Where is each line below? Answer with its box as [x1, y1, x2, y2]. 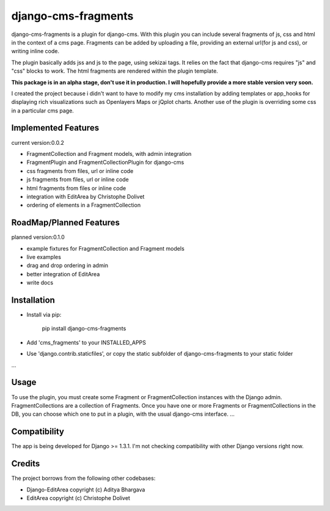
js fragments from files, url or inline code [26, 176, 130, 183]
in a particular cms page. [11, 107, 75, 114]
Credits [11, 458, 40, 469]
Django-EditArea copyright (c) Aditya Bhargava [26, 486, 145, 493]
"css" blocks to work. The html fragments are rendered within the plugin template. [11, 67, 218, 75]
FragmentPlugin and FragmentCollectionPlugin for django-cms [26, 159, 185, 166]
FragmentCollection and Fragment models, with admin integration [26, 150, 192, 157]
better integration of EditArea [26, 270, 100, 278]
